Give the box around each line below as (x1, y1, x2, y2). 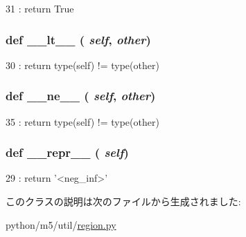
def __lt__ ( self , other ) (6, 30, 151, 48)
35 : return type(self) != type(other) (6, 114, 159, 129)
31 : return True (6, 1, 74, 15)
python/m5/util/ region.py (6, 217, 116, 231)
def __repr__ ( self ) (6, 144, 129, 161)
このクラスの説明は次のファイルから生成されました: (6, 194, 241, 209)
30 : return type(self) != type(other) (6, 57, 159, 72)
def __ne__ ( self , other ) (6, 87, 156, 104)
